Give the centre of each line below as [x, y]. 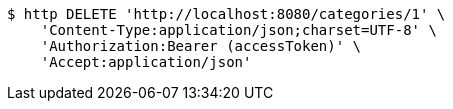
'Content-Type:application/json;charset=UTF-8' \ [238, 30]
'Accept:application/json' [146, 62]
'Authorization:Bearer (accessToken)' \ [201, 46]
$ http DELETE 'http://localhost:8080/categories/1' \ [226, 14]
